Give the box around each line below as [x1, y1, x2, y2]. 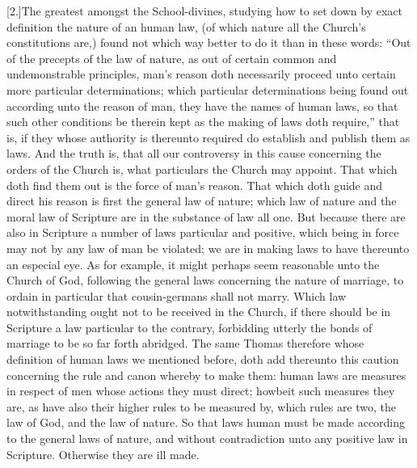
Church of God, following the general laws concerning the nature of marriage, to [6, 272, 404, 289]
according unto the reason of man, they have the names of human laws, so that [6, 97, 398, 114]
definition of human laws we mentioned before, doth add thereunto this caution [6, 351, 399, 368]
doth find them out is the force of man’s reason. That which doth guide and [6, 176, 383, 193]
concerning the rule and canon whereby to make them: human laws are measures [6, 366, 406, 383]
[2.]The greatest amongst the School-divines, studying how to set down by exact [6, 2, 403, 19]
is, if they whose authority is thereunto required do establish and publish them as [6, 129, 411, 145]
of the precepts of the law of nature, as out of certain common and [6, 49, 337, 66]
